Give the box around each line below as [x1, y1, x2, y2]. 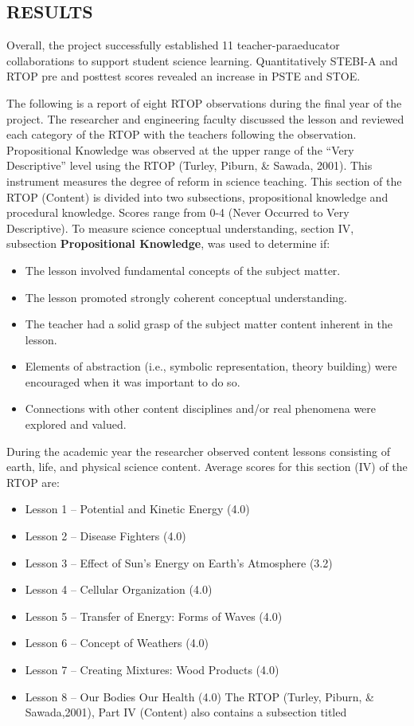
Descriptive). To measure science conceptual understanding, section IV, [6, 219, 354, 236]
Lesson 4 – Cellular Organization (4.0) [25, 581, 213, 598]
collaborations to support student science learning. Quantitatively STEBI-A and [6, 52, 398, 69]
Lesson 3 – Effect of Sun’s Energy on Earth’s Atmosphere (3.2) [25, 554, 333, 571]
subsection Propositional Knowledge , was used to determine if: [6, 235, 330, 252]
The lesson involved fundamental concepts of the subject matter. [25, 261, 341, 278]
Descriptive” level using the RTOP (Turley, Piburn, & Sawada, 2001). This [6, 157, 373, 174]
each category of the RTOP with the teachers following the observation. [6, 126, 357, 143]
